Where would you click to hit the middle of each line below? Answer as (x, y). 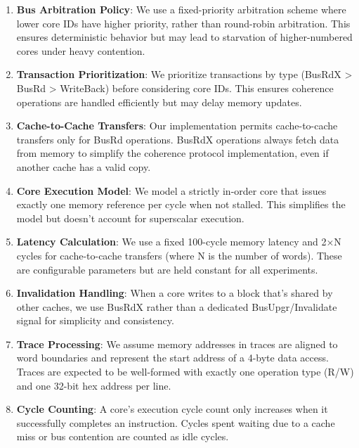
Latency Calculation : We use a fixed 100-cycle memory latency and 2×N (179, 242)
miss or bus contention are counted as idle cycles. (123, 436)
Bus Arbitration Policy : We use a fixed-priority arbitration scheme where (181, 9)
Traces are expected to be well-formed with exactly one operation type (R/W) (185, 372)
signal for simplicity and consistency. (95, 320)
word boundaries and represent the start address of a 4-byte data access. (172, 358)
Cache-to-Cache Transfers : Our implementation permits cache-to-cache (177, 126)
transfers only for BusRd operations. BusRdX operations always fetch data (178, 139)
